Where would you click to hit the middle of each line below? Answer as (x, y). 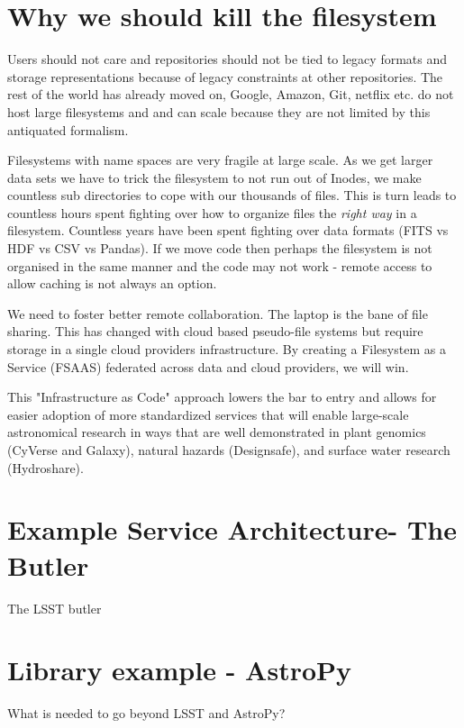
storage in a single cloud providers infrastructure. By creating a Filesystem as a (227, 349)
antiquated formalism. (68, 129)
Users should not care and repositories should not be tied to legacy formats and (227, 59)
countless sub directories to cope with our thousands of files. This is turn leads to (232, 195)
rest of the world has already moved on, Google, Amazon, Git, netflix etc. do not (231, 94)
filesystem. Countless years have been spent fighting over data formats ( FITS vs (228, 230)
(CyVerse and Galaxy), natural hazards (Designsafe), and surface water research (229, 450)
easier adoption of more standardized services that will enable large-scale (208, 414)
